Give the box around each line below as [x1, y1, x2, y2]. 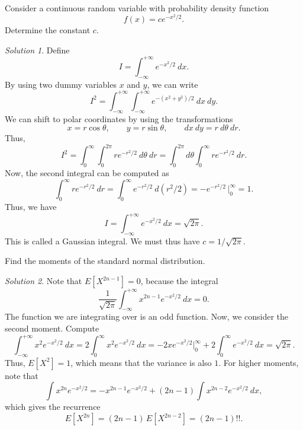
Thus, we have [5, 200, 57, 212]
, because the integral [140, 275, 218, 287]
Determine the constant [5, 24, 91, 36]
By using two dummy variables [5, 78, 117, 90]
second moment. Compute [5, 321, 99, 334]
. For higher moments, [218, 356, 299, 368]
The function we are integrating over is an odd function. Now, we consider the [5, 310, 289, 323]
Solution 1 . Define [5, 43, 70, 56]
